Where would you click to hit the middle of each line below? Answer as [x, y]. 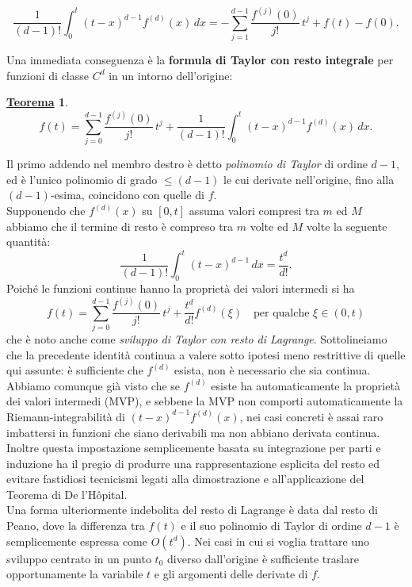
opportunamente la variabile [75, 574]
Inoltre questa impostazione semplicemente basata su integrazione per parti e [194, 448]
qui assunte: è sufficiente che [75, 370]
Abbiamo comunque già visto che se [93, 385]
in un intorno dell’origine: [171, 75]
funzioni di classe [48, 75]
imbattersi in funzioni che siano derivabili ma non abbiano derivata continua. [193, 432]
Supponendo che [46, 211]
